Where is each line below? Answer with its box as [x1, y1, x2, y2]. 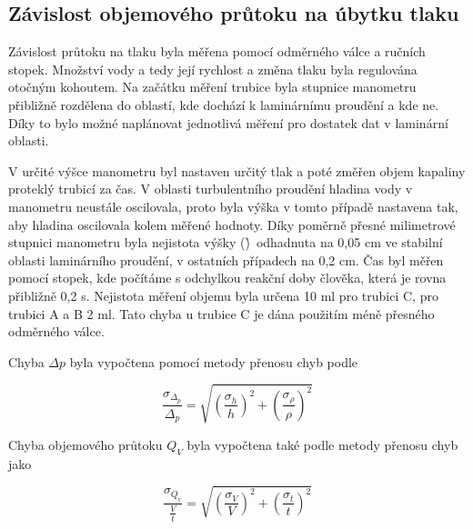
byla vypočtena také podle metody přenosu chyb [186, 434, 458, 454]
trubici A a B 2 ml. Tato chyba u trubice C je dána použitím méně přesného [8, 304, 435, 323]
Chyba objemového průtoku [8, 434, 163, 454]
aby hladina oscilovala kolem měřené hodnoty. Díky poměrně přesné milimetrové [8, 215, 456, 234]
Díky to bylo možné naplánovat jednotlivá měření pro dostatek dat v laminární [8, 113, 448, 132]
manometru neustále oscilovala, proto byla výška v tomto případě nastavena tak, [8, 196, 458, 215]
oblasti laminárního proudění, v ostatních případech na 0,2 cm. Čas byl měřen [8, 250, 444, 269]
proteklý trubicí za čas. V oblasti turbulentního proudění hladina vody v [8, 179, 413, 198]
